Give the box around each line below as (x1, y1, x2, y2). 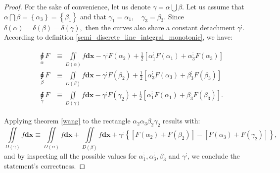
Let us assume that (186, 1, 244, 11)
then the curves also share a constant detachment (85, 22, 235, 32)
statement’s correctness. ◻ (4, 161, 86, 171)
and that (80, 11, 106, 21)
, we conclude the (187, 150, 240, 161)
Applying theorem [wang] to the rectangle (4, 115, 131, 126)
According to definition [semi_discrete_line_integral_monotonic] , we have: (4, 32, 233, 42)
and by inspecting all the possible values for (4, 150, 137, 161)
